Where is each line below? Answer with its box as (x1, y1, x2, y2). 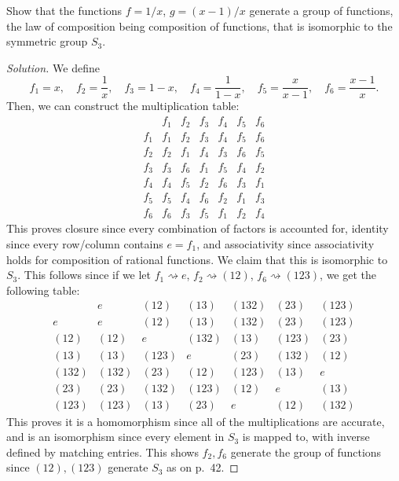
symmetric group (6, 33, 88, 50)
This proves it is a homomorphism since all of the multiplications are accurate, (6, 413, 385, 429)
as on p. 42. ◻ (167, 459, 239, 475)
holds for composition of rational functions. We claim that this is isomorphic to (6, 251, 388, 267)
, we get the (320, 266, 377, 283)
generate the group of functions (230, 443, 382, 460)
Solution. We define (6, 59, 100, 75)
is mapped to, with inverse (242, 428, 370, 445)
